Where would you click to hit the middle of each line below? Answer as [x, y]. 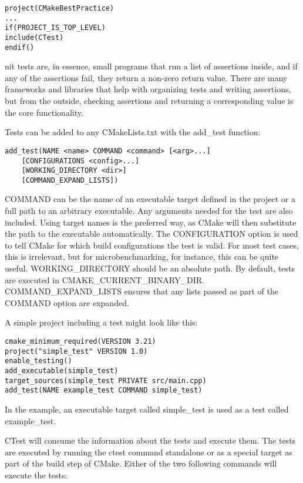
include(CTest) [34, 37]
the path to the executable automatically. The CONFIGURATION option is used [151, 234]
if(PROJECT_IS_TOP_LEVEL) [55, 28]
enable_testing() [38, 361]
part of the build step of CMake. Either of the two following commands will [141, 463]
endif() [20, 47]
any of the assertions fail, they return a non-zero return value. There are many [146, 77]
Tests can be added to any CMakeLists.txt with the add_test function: [133, 132]
